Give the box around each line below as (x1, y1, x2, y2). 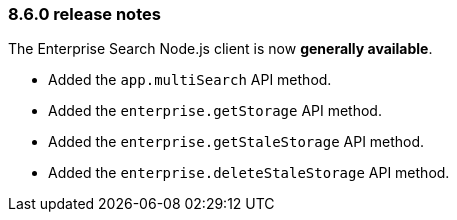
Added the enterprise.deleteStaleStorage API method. (48, 164, 450, 182)
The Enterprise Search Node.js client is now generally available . (8, 40, 433, 58)
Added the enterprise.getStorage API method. (48, 102, 382, 120)
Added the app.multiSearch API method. (48, 71, 332, 89)
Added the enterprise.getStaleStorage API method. (48, 133, 425, 151)
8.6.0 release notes (8, 4, 161, 24)
